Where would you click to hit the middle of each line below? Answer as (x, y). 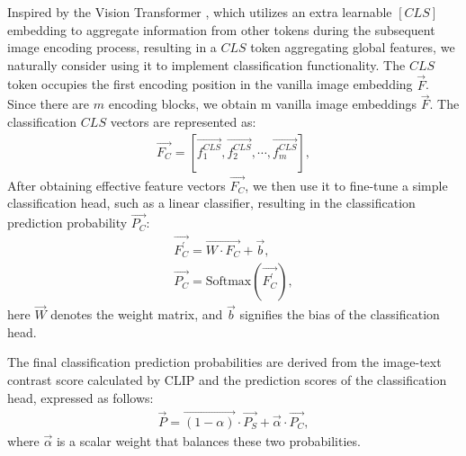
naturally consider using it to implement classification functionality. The (206, 64)
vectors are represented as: (183, 121)
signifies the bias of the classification (340, 314)
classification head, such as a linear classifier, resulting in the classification (211, 203)
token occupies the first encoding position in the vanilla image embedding (210, 84)
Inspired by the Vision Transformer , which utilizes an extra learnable (200, 12)
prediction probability (67, 223)
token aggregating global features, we (353, 47)
